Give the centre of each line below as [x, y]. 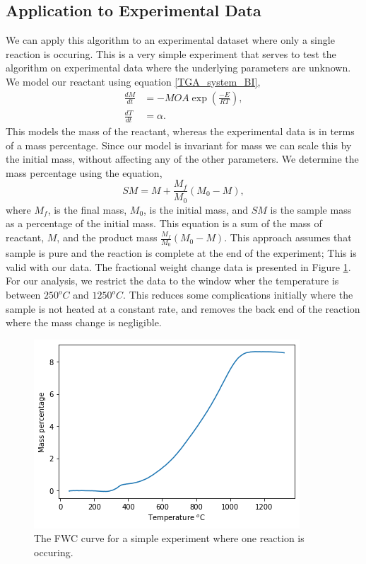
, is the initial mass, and [196, 209]
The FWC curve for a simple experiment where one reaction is [169, 538]
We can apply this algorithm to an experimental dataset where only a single [170, 40]
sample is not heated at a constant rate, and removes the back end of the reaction [183, 308]
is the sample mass [311, 209]
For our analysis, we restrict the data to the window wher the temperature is [172, 281]
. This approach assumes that [288, 237]
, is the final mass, [87, 209]
